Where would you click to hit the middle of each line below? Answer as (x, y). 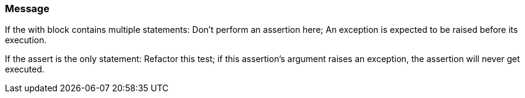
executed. (25, 69)
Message (27, 9)
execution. (26, 40)
